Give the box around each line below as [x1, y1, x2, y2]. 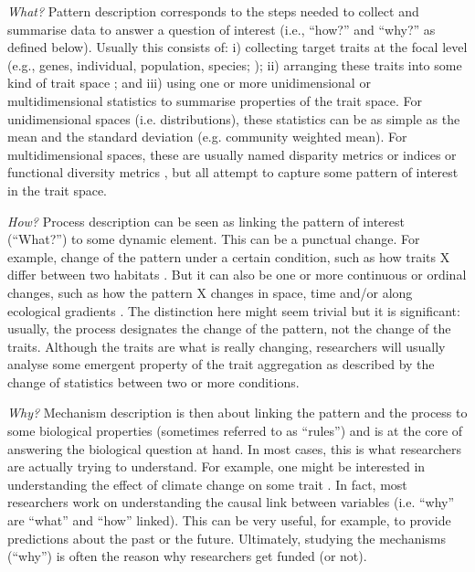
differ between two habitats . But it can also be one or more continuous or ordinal [7, 265, 467, 284]
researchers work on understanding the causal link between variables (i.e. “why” [7, 493, 455, 512]
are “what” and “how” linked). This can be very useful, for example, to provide [7, 511, 451, 530]
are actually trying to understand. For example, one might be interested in [7, 457, 426, 476]
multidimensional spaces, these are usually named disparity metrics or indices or [7, 144, 457, 164]
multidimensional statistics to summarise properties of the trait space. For [7, 90, 423, 110]
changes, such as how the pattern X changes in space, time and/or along [7, 282, 413, 302]
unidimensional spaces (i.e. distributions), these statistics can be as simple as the [7, 109, 460, 128]
